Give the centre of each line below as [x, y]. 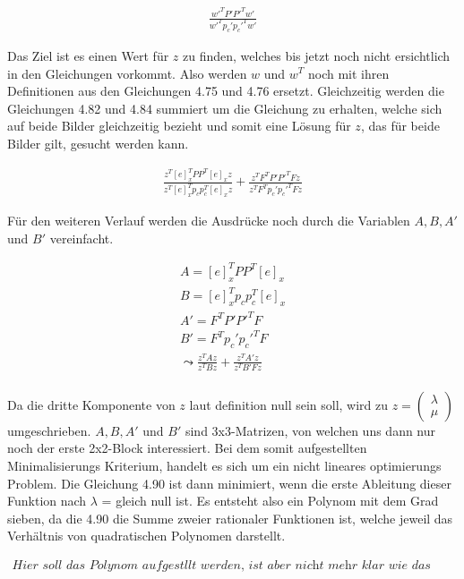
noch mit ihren [349, 73]
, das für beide [400, 126]
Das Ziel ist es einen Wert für [88, 55]
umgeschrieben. [49, 430]
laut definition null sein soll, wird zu [289, 404]
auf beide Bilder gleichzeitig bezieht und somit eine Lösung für [179, 126]
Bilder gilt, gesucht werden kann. [98, 143]
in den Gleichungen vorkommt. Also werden [127, 73]
